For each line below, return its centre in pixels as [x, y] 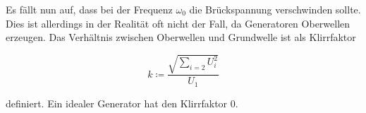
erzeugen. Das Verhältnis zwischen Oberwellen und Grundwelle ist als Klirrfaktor [181, 37]
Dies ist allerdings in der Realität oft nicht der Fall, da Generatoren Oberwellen [178, 23]
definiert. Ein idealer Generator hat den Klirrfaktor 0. [122, 103]
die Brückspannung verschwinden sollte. [275, 9]
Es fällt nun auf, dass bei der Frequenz [89, 9]
